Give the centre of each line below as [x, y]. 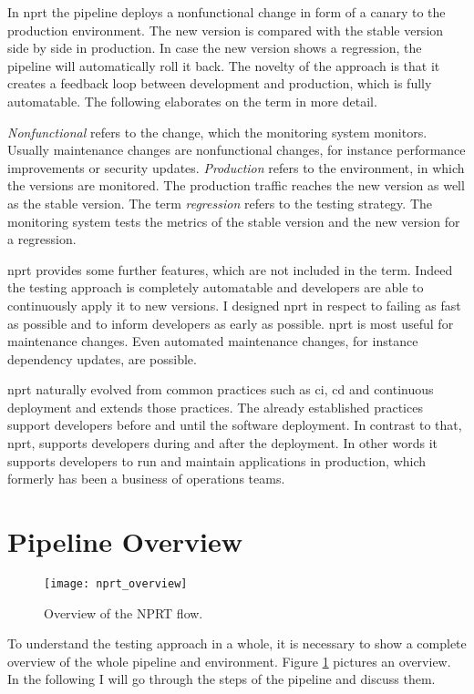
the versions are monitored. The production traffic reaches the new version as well [236, 185]
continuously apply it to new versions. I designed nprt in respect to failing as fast [234, 305]
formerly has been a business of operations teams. [146, 479]
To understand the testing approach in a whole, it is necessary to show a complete [237, 643]
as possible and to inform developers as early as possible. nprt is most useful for [231, 323]
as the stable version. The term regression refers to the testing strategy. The [220, 203]
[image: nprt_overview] [116, 583]
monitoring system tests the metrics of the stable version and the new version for [234, 221]
